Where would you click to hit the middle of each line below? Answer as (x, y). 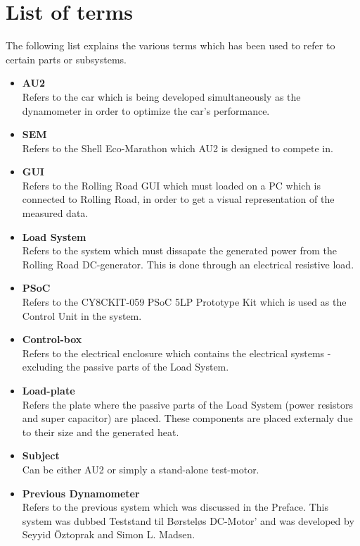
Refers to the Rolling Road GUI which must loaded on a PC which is (172, 185)
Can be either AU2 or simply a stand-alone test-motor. (141, 469)
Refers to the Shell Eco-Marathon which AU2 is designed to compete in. (178, 148)
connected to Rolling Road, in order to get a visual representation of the (178, 199)
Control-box (52, 339)
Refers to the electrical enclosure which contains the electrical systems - (176, 353)
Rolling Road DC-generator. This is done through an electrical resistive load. (188, 264)
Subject (41, 455)
